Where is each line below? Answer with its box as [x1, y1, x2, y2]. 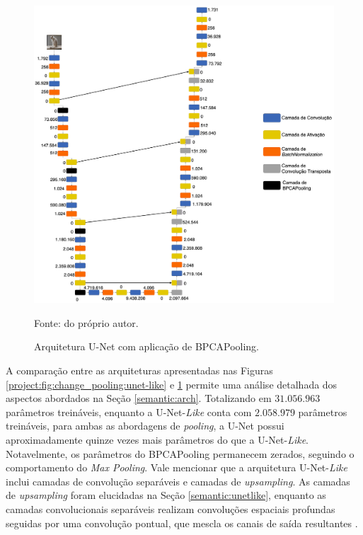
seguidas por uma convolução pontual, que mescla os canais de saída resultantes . [6, 515, 358, 530]
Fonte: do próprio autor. [34, 315, 139, 330]
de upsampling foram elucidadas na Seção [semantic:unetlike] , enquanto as [6, 488, 326, 502]
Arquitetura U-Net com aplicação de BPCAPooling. [34, 339, 259, 354]
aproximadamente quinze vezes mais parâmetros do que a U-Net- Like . [6, 432, 309, 447]
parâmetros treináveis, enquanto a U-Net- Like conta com [6, 404, 252, 419]
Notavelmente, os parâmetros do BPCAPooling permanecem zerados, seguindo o [6, 446, 355, 461]
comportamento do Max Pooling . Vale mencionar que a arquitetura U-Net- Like [6, 460, 347, 475]
